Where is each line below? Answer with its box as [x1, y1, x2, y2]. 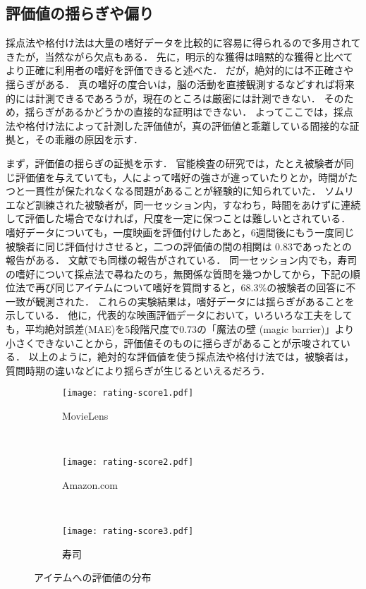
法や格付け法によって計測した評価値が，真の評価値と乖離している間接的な [6, 118, 350, 133]
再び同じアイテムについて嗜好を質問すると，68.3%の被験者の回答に [35, 280, 346, 295]
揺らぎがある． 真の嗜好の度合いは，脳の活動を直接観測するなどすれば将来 [6, 76, 355, 91]
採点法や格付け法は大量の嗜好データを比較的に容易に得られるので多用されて [6, 35, 361, 50]
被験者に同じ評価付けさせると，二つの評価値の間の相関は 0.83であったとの [6, 238, 352, 253]
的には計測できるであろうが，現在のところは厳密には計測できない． [6, 90, 321, 105]
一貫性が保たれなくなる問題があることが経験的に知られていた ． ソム [25, 183, 344, 198]
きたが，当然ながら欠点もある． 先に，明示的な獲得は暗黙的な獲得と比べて [6, 49, 353, 63]
